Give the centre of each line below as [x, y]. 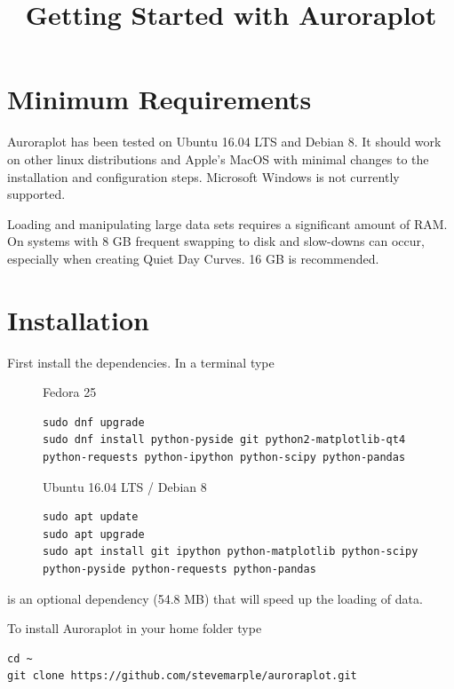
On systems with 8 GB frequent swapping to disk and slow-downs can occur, [216, 241]
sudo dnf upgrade [94, 422]
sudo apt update [91, 517]
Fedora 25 [70, 392]
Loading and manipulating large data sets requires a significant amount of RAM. [227, 223]
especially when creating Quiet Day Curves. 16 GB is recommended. [193, 258]
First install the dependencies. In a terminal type [141, 362]
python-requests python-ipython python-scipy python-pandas [224, 457]
